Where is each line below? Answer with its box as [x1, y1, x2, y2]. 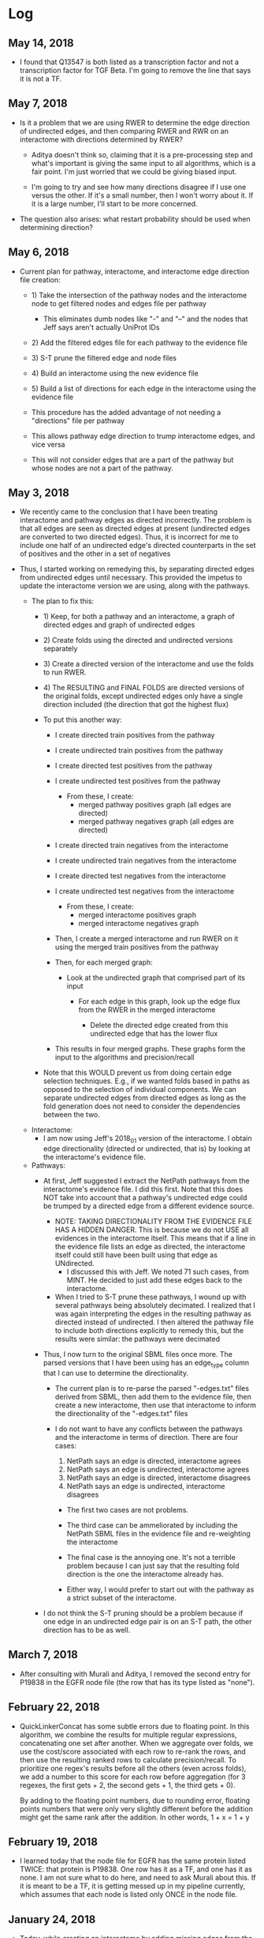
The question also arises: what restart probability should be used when [19, 214, 251, 224]
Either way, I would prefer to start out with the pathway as [66, 1585, 255, 1594]
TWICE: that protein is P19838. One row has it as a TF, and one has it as [19, 1864, 252, 1874]
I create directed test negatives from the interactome [54, 871, 226, 881]
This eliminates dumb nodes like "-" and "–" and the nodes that [43, 314, 248, 323]
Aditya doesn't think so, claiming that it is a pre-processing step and [31, 149, 254, 159]
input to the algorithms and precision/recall [54, 1052, 195, 1062]
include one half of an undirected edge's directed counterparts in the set [19, 541, 256, 550]
